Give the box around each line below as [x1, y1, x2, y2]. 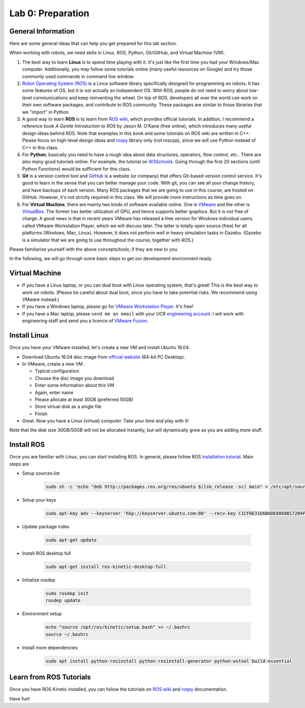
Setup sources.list [22, 470, 60, 476]
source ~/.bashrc [45, 631, 89, 637]
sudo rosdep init [45, 591, 89, 596]
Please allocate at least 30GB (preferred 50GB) [35, 396, 134, 403]
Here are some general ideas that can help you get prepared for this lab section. [9, 41, 177, 47]
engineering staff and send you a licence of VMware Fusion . [22, 318, 148, 324]
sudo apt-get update [45, 537, 97, 543]
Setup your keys [22, 497, 56, 503]
